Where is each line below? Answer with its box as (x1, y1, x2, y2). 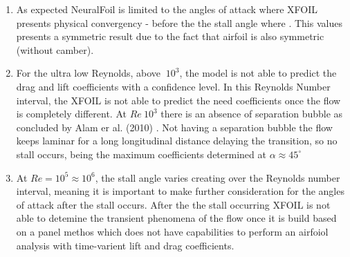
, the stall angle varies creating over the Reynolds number (95, 170, 340, 184)
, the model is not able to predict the (179, 66, 337, 80)
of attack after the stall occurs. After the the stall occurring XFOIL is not (16, 197, 331, 211)
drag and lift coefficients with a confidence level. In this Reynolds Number (16, 79, 331, 93)
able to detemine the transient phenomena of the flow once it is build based (16, 211, 337, 225)
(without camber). (16, 42, 94, 57)
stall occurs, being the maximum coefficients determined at (16, 146, 266, 161)
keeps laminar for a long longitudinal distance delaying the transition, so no (16, 133, 338, 148)
